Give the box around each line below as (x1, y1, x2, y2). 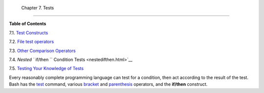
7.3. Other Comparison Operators (9, 48, 76, 54)
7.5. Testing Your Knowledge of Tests (9, 66, 84, 72)
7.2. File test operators (9, 39, 54, 45)
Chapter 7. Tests (21, 5, 54, 11)
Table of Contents (9, 21, 46, 27)
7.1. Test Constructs (9, 30, 48, 36)
